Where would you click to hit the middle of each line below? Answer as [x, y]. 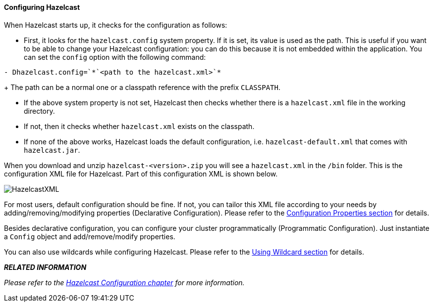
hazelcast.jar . [52, 150]
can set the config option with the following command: [115, 57]
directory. [39, 111]
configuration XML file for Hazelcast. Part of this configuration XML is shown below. [141, 174]
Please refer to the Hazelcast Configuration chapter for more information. [124, 282]
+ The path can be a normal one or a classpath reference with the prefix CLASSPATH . [142, 87]
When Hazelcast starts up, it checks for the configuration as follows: [116, 25]
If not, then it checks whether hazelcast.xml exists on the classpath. [139, 126]
